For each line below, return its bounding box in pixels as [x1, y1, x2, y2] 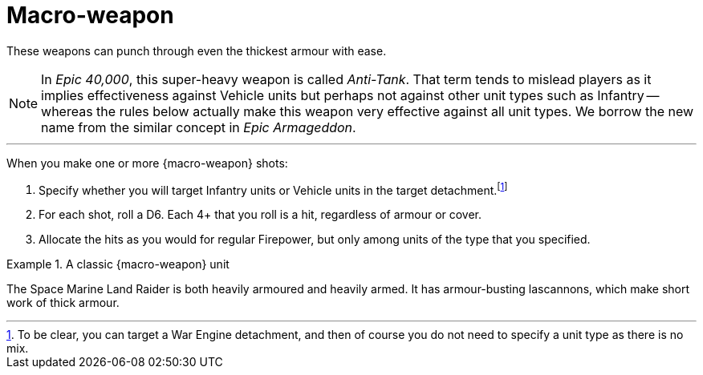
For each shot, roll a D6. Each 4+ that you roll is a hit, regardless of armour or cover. [39, 208, 482, 222]
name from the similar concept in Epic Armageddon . [41, 119, 356, 135]
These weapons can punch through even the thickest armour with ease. [6, 43, 387, 58]
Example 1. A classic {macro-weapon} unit [6, 257, 230, 272]
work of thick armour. [6, 296, 120, 310]
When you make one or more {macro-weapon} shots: [6, 155, 288, 170]
